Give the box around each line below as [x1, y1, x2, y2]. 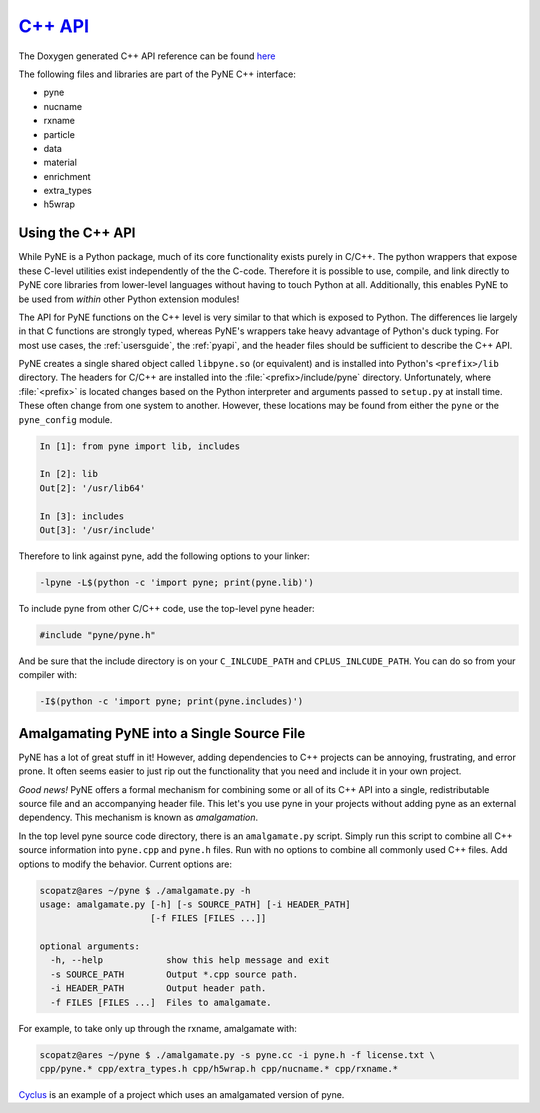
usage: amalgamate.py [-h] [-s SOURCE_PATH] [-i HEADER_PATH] [39, 898, 351, 910]
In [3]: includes [39, 510, 125, 522]
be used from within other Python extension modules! [18, 293, 240, 305]
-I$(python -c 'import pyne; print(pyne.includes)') [39, 696, 304, 707]
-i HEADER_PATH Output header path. [50, 983, 267, 994]
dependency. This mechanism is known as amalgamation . [18, 811, 259, 824]
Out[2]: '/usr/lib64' [39, 482, 146, 494]
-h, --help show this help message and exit [50, 955, 330, 966]
